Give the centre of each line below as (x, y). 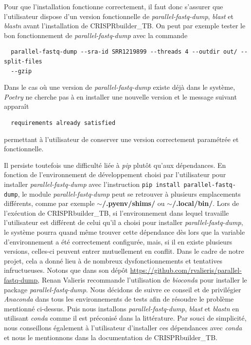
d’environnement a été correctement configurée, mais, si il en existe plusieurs (118, 241)
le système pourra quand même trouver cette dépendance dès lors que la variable (125, 232)
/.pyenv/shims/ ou (133, 203)
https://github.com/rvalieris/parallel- (186, 270)
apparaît (17, 106)
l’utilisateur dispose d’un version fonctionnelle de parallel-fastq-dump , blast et (119, 16)
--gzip (21, 71)
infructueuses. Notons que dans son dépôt (66, 270)
